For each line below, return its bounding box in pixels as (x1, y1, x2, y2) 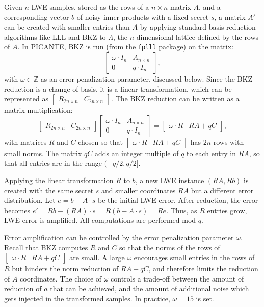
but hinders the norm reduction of (12, 263, 119, 274)
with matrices (4, 136, 47, 147)
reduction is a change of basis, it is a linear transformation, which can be (4, 83, 232, 94)
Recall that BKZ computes (4, 242, 88, 252)
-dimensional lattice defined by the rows (134, 31, 259, 42)
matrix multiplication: (4, 105, 73, 115)
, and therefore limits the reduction (148, 263, 258, 274)
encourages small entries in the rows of (134, 252, 255, 263)
